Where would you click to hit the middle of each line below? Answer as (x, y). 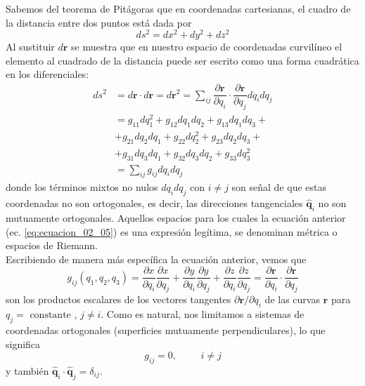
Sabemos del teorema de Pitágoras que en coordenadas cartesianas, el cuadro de (178, 8)
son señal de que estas (279, 187)
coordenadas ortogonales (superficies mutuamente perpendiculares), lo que (166, 330)
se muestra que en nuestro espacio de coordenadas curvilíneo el (207, 47)
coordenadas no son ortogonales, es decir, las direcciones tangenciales (154, 203)
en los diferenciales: (47, 74)
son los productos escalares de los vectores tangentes (119, 299)
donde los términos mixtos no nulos (82, 187)
